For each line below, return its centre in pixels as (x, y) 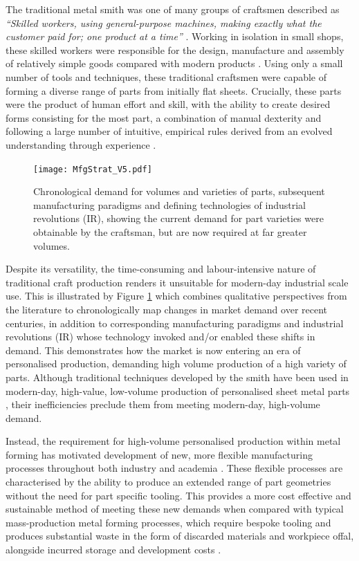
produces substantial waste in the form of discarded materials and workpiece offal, (180, 536)
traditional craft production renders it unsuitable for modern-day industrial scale (177, 282)
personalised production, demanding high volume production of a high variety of (176, 364)
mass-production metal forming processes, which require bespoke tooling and (168, 522)
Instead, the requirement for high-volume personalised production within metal (173, 441)
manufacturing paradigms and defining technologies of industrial (169, 204)
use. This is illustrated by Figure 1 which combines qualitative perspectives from (176, 296)
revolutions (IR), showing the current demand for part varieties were (178, 218)
